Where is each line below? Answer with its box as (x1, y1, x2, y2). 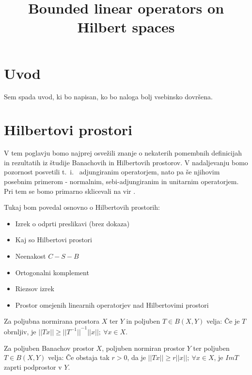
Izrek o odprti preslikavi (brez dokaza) (15, 218, 130, 228)
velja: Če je (206, 316, 240, 326)
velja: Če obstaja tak (48, 352, 110, 362)
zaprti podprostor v (4, 361, 62, 372)
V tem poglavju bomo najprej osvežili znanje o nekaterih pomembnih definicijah (4, 148, 242, 158)
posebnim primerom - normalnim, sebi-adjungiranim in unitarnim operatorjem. (4, 176, 239, 186)
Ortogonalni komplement (15, 267, 89, 277)
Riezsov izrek (15, 283, 54, 294)
